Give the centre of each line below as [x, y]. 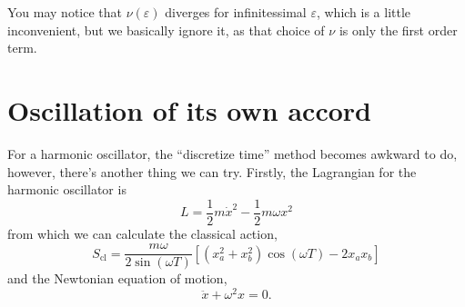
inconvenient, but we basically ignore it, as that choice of [166, 30]
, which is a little [364, 12]
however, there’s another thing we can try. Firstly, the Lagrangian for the [212, 171]
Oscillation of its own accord [189, 109]
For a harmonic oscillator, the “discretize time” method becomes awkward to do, [232, 153]
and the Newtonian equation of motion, [117, 278]
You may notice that [65, 12]
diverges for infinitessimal [236, 12]
